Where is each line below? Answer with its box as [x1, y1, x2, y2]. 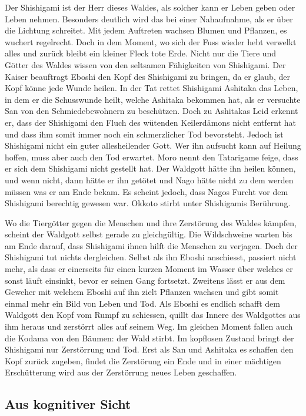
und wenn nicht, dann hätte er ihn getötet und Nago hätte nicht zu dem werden [5, 173, 294, 186]
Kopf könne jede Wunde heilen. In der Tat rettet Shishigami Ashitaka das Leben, [5, 82, 298, 94]
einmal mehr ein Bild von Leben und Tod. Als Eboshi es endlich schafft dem [5, 297, 280, 309]
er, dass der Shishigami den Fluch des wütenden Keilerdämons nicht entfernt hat [5, 116, 297, 128]
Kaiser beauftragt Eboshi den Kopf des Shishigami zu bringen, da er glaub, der [5, 70, 290, 82]
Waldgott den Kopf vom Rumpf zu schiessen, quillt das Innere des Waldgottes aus [5, 308, 301, 321]
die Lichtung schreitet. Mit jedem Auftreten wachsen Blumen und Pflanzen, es [5, 24, 287, 36]
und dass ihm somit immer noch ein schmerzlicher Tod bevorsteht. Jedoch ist [5, 128, 284, 140]
